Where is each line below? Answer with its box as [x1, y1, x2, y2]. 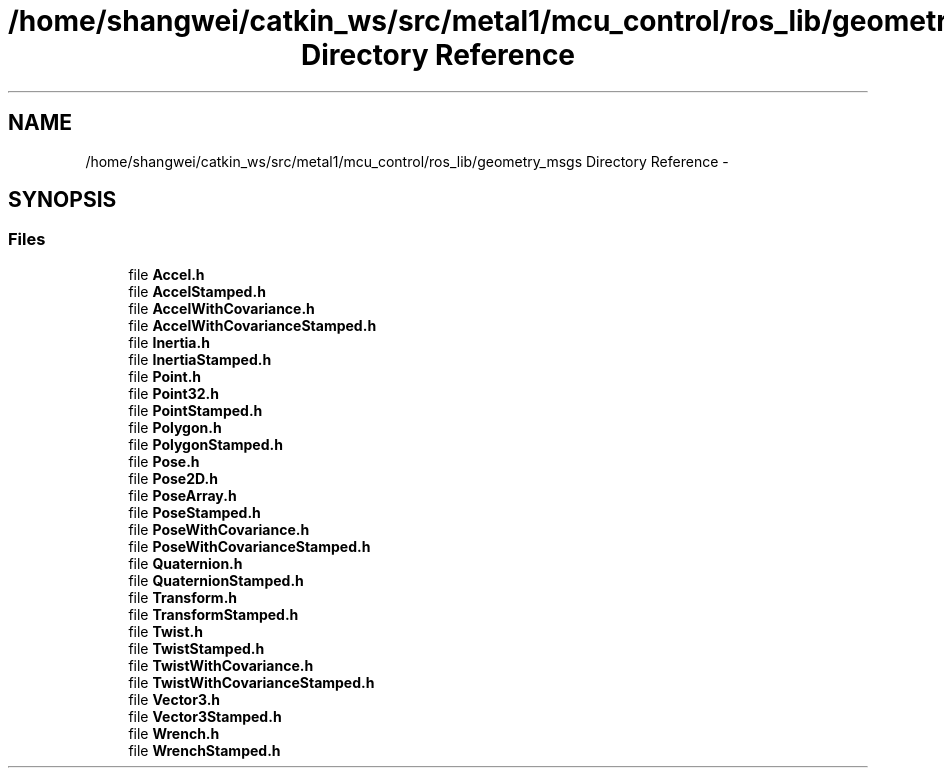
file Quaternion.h [128, 554, 243, 572]
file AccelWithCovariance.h [128, 299, 315, 317]
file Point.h [128, 367, 202, 385]
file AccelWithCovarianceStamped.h [128, 316, 377, 334]
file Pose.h [128, 452, 200, 470]
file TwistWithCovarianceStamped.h [128, 673, 375, 691]
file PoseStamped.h [128, 503, 261, 521]
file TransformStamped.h [128, 605, 299, 623]
